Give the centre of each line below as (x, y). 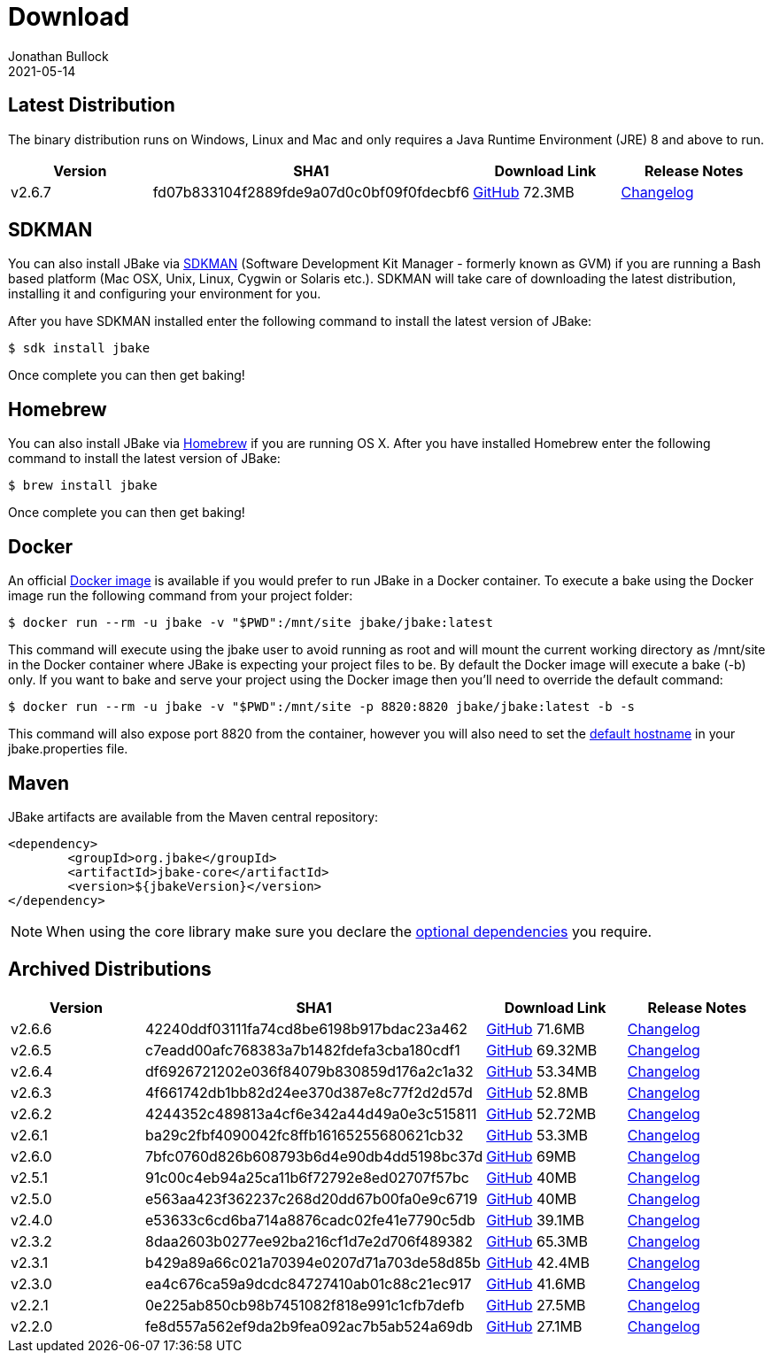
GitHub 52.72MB (541, 1113)
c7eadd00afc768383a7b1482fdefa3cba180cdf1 (303, 1050)
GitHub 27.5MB (536, 1305)
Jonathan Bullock (58, 56)
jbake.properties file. (68, 749)
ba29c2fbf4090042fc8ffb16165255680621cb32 (305, 1135)
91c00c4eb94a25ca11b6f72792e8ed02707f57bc (307, 1177)
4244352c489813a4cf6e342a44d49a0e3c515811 (311, 1113)
